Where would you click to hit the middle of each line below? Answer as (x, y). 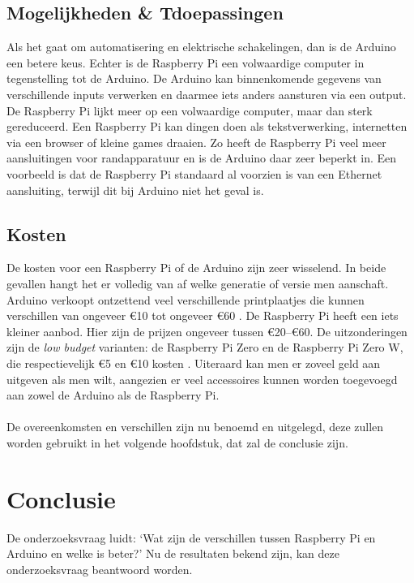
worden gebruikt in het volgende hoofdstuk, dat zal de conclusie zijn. (177, 442)
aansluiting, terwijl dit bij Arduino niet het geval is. (135, 190)
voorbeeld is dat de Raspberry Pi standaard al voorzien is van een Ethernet (194, 173)
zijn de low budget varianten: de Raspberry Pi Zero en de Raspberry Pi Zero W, (205, 347)
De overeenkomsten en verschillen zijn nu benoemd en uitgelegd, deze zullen (195, 427)
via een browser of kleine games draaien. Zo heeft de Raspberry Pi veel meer (196, 142)
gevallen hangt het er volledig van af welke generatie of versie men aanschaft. (198, 283)
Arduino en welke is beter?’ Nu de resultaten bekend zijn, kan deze (173, 553)
